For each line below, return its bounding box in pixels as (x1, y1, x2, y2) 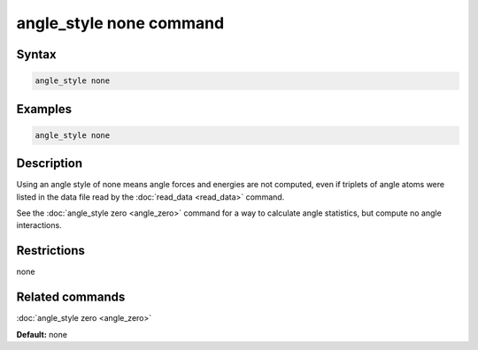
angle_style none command (16, 13, 225, 33)
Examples (16, 102, 73, 117)
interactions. (16, 220, 62, 231)
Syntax (16, 47, 57, 62)
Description (16, 156, 83, 171)
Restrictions (16, 243, 86, 258)
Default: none (16, 329, 68, 339)
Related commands (16, 290, 126, 305)
